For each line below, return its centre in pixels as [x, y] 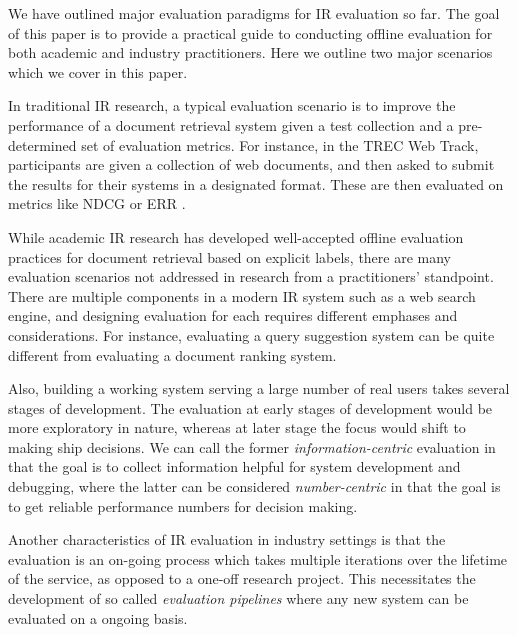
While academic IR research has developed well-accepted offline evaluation [236, 236]
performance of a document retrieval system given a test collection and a [231, 124]
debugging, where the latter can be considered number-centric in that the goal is [254, 486]
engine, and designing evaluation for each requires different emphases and [233, 315]
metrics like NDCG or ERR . [97, 203]
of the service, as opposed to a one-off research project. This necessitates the [242, 578]
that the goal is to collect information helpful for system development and [234, 466]
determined [42, 144]
